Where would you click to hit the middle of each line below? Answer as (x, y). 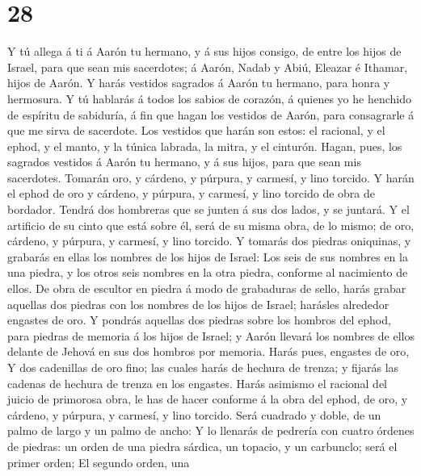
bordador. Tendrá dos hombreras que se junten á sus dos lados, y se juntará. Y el (208, 209)
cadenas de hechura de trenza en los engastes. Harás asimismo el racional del (198, 383)
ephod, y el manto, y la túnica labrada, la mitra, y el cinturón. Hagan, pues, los (205, 146)
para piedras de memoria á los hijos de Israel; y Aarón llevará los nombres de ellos (211, 335)
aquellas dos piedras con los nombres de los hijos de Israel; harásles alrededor (198, 304)
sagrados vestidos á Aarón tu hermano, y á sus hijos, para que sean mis (184, 162)
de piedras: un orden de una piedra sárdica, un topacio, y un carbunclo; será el (202, 446)
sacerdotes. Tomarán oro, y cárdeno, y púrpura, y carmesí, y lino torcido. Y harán (211, 177)
